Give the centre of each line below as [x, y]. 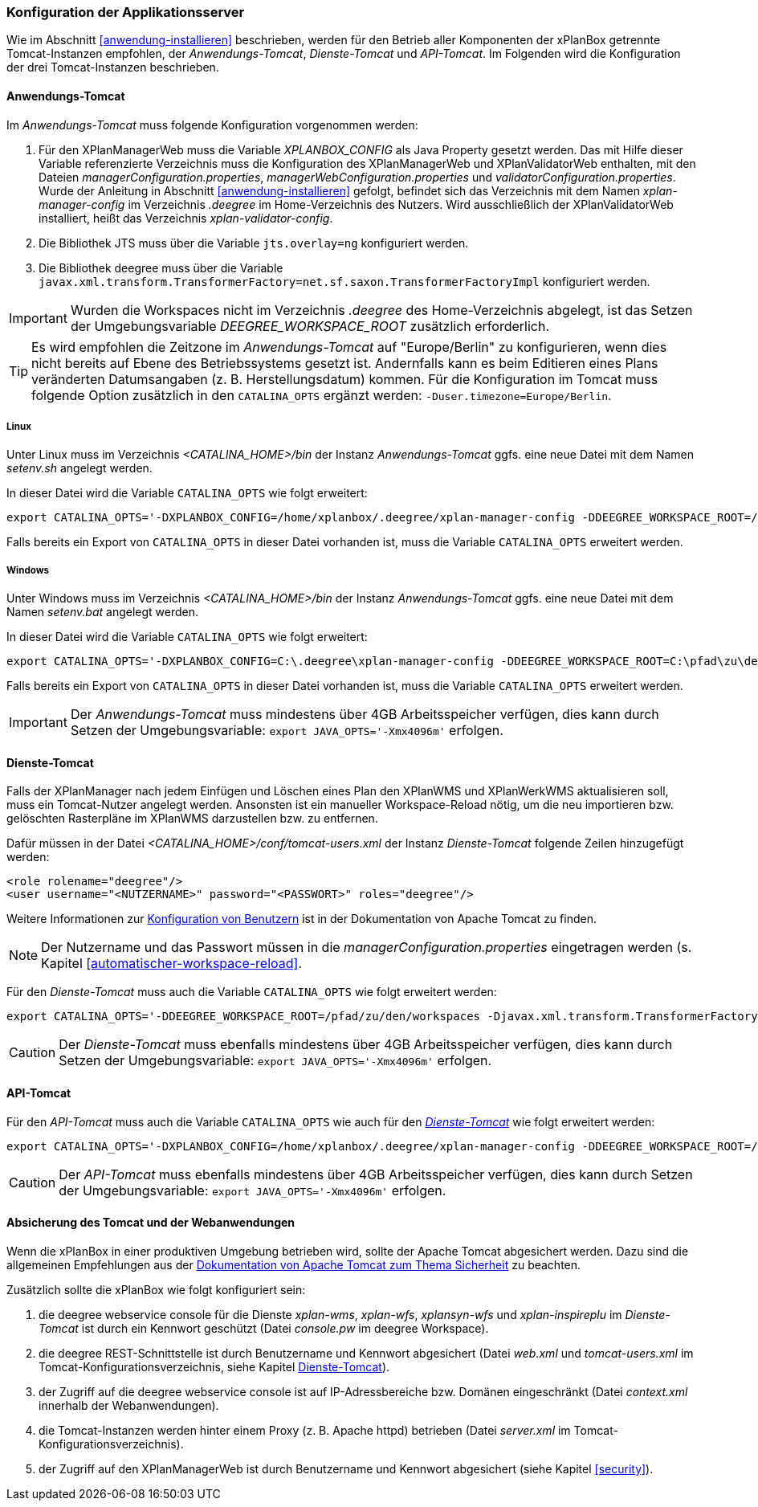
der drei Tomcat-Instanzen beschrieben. [113, 67]
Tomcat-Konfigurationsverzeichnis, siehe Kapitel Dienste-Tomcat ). [214, 1366]
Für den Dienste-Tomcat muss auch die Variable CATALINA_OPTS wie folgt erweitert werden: [252, 992]
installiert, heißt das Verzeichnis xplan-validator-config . [186, 218]
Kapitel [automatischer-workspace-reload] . [172, 964]
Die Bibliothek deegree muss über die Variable [161, 268]
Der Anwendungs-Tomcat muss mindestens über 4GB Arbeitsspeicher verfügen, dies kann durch [365, 715]
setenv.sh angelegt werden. [79, 468]
